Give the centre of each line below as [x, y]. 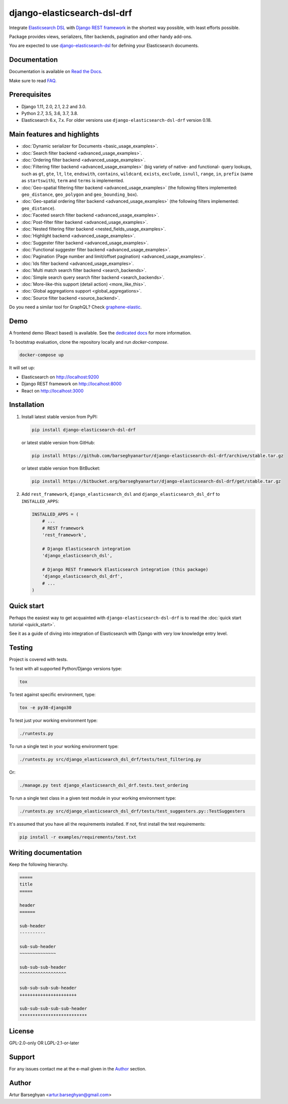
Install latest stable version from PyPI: [60, 416]
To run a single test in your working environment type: [64, 746]
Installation [27, 405]
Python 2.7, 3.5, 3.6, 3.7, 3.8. [50, 113]
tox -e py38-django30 [46, 707]
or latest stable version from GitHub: [58, 442]
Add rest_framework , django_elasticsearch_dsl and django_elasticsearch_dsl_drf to [121, 494]
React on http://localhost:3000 [52, 391]
